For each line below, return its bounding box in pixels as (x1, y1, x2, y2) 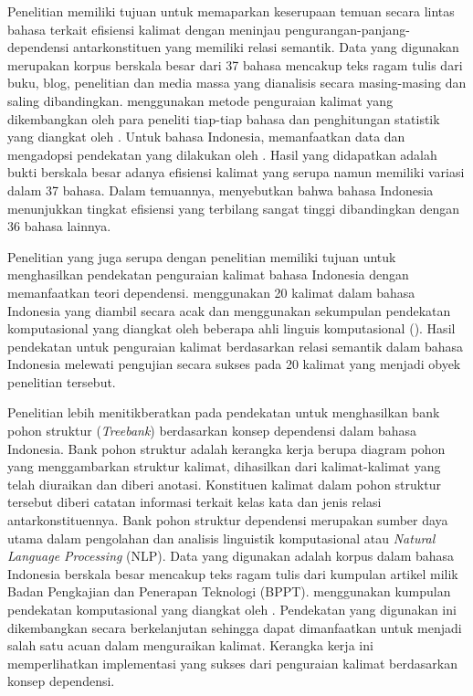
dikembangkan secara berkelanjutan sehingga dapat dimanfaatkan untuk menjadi (7, 617, 462, 637)
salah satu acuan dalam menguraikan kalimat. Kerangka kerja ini (7, 636, 373, 655)
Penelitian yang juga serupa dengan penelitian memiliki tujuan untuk (7, 247, 396, 266)
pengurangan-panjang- (285, 19, 410, 38)
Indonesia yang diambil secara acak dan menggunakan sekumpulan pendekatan (7, 301, 451, 320)
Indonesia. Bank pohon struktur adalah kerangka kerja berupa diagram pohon (7, 438, 446, 458)
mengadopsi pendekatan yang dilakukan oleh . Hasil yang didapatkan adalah (7, 144, 437, 163)
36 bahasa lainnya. (7, 216, 111, 236)
